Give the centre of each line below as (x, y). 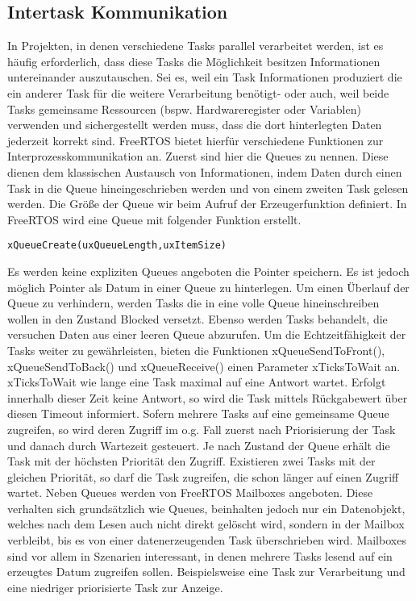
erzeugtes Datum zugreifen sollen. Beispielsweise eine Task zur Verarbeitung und (206, 572)
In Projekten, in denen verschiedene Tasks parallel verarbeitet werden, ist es (196, 46)
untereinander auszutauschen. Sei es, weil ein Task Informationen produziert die (205, 77)
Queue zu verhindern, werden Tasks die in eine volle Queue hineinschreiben (193, 303)
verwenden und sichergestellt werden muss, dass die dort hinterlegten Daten (195, 125)
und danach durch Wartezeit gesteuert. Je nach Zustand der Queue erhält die (199, 445)
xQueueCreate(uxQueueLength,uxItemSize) (117, 246)
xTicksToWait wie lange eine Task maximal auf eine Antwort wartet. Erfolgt (197, 382)
